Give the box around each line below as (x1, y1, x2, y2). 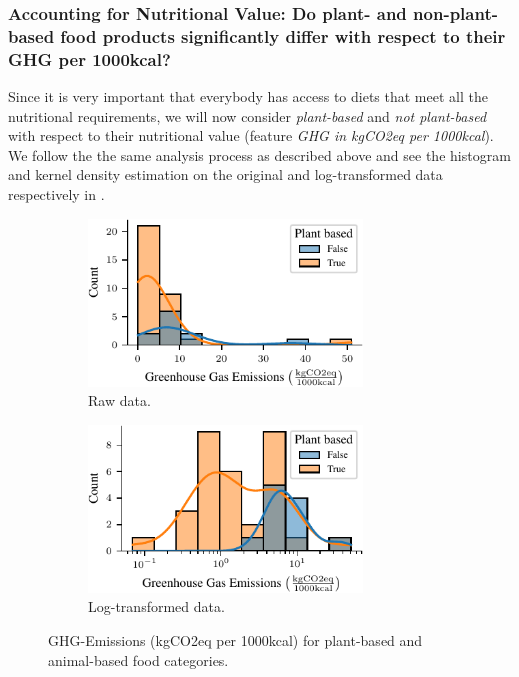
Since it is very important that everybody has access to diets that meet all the (8, 86, 488, 107)
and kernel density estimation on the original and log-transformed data (8, 164, 443, 185)
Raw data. (88, 390, 151, 411)
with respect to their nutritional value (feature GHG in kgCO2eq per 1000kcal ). (8, 125, 494, 146)
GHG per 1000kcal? (8, 46, 171, 71)
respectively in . (8, 184, 105, 205)
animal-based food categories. (48, 649, 229, 670)
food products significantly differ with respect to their (60, 23, 506, 48)
